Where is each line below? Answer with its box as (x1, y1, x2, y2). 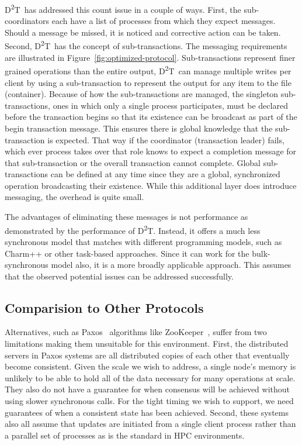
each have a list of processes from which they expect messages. (51, 15, 276, 27)
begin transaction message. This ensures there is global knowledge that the (5, 122, 273, 134)
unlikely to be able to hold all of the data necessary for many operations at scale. (5, 371, 296, 384)
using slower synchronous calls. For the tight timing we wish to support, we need (5, 395, 294, 407)
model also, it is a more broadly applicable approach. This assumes (51, 258, 291, 271)
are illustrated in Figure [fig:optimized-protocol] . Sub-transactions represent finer (5, 51, 296, 63)
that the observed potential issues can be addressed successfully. (5, 270, 234, 282)
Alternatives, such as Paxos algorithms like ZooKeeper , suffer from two (5, 326, 267, 338)
